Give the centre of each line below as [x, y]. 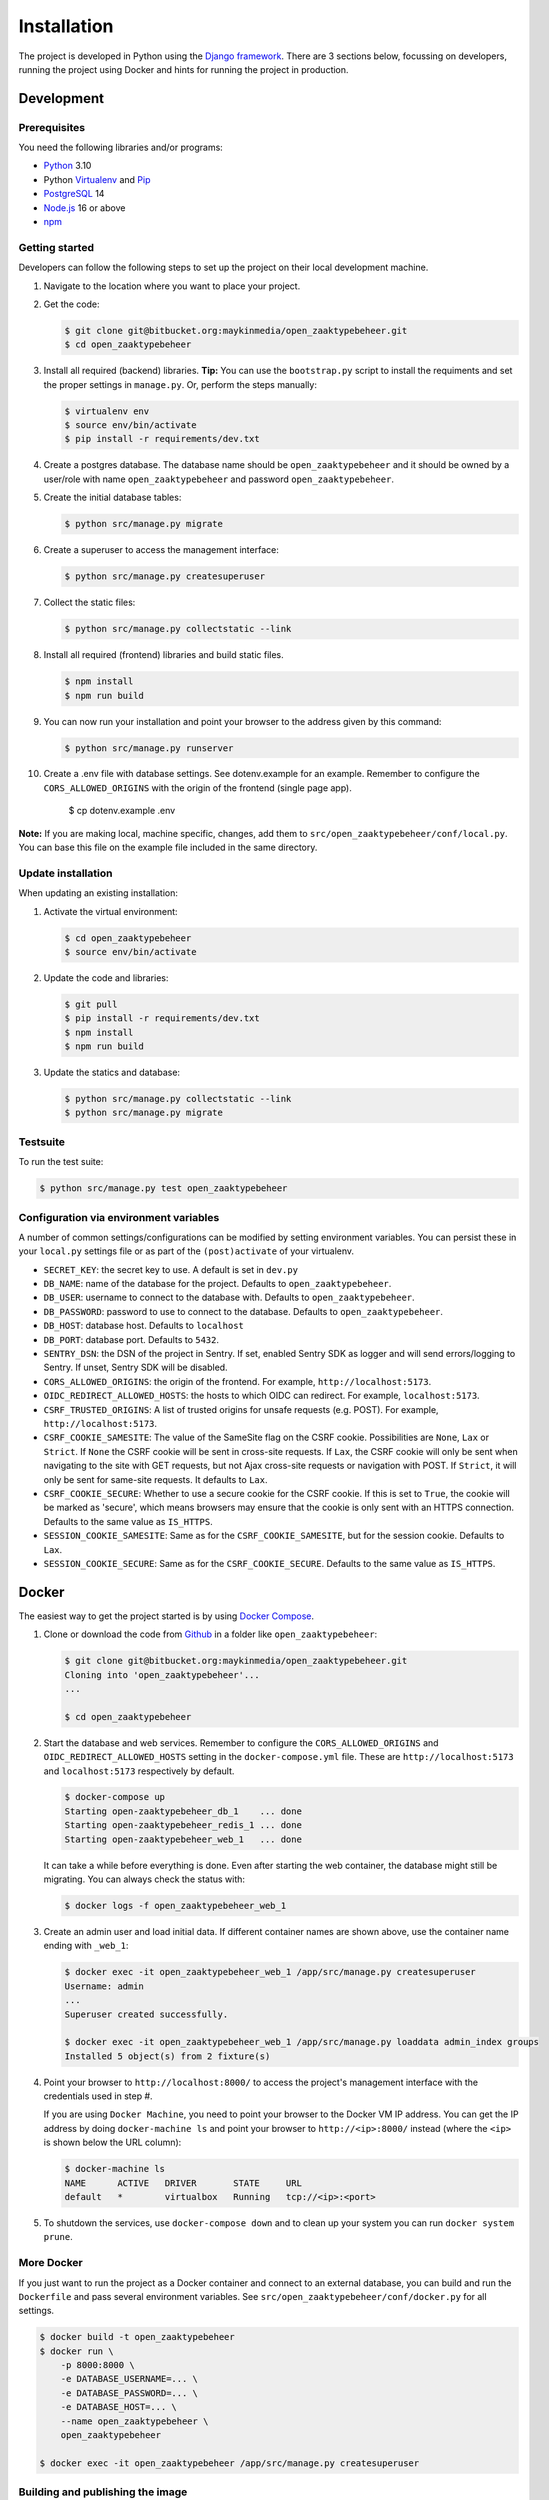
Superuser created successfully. [146, 2014]
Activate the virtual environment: [111, 911]
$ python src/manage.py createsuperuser [164, 576]
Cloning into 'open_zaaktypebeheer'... [162, 1674]
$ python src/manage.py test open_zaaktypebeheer [163, 1188]
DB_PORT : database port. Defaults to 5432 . [131, 1339]
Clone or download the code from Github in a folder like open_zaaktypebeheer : [210, 1634]
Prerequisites [51, 127]
